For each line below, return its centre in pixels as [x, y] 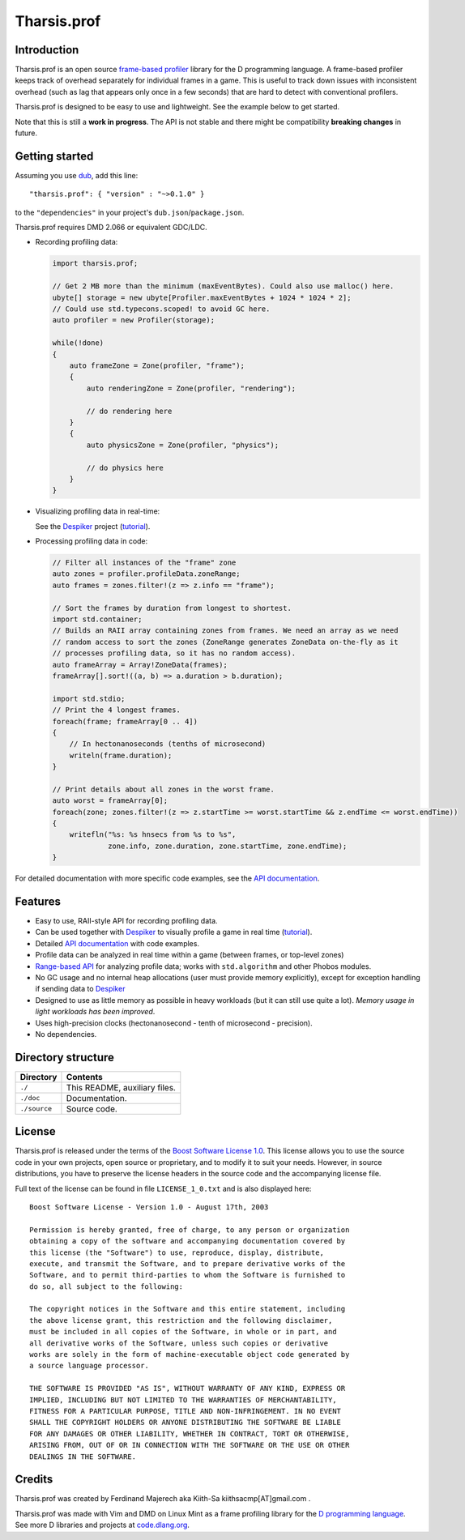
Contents [84, 1077]
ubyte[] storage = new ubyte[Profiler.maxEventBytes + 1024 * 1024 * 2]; [202, 297]
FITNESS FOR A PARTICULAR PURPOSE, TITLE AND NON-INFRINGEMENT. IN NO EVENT [186, 1411]
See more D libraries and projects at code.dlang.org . [102, 1525]
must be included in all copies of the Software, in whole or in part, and [183, 1332]
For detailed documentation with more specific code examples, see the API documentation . [167, 878]
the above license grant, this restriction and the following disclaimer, [181, 1320]
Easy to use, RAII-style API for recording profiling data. [126, 921]
